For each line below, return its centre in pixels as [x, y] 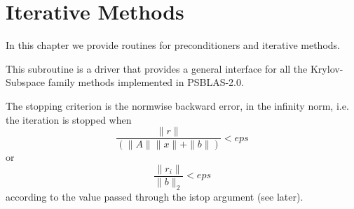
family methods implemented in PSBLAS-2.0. [146, 82]
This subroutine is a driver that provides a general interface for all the [157, 68]
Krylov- [327, 68]
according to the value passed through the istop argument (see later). [155, 196]
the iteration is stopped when [69, 119]
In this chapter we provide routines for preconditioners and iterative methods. [173, 45]
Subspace [26, 82]
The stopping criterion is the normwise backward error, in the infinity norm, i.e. [177, 105]
